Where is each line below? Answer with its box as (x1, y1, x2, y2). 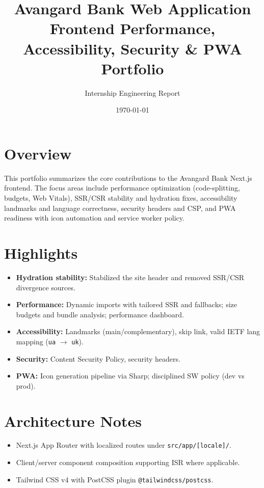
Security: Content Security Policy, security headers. (16, 353, 180, 364)
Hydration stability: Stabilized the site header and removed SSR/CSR (16, 272, 245, 282)
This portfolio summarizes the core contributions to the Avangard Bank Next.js (4, 172, 252, 183)
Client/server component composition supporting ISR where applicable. (16, 457, 240, 468)
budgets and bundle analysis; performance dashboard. (16, 309, 184, 319)
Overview (4, 143, 72, 164)
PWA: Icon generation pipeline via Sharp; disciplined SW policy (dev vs (16, 370, 245, 381)
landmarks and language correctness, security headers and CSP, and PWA (4, 202, 236, 213)
